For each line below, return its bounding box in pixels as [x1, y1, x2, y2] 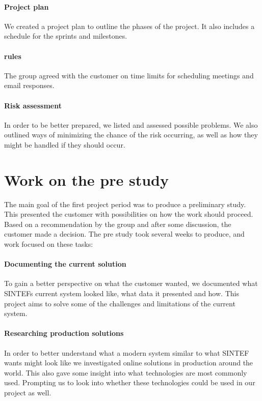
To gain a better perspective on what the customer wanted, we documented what [4, 278, 258, 289]
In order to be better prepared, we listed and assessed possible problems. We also [4, 119, 258, 130]
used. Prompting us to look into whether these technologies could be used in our [4, 377, 255, 388]
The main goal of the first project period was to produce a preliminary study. [4, 198, 246, 209]
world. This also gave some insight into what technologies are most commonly [4, 367, 247, 378]
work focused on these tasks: [4, 239, 93, 249]
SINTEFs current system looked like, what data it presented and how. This [4, 288, 239, 299]
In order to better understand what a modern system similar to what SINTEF [4, 347, 249, 358]
